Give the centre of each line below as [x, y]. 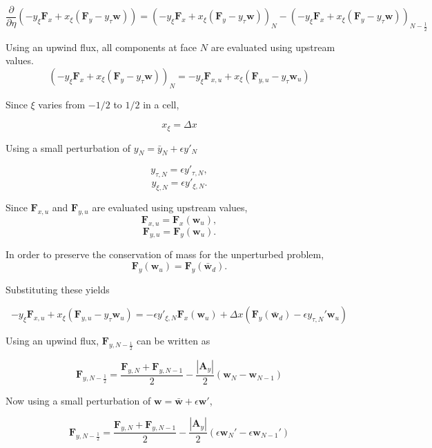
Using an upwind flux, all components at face [101, 47]
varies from [62, 104]
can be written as [173, 341]
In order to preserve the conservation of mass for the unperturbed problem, [165, 254]
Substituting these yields [58, 289]
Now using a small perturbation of [78, 400]
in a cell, [161, 104]
